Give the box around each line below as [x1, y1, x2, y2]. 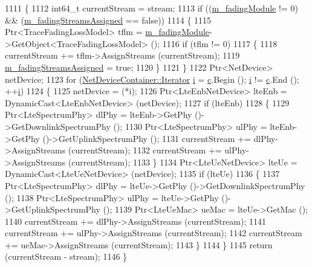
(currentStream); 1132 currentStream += [68, 144, 222, 156]
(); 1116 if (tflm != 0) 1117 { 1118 [151, 37, 278, 50]
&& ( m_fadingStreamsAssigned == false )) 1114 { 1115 [5, 13, 212, 26]
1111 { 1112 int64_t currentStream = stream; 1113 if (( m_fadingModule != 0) [5, 2, 298, 14]
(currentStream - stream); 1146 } [5, 250, 128, 263]
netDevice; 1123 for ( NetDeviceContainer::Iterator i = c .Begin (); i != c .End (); [5, 72, 299, 85]
